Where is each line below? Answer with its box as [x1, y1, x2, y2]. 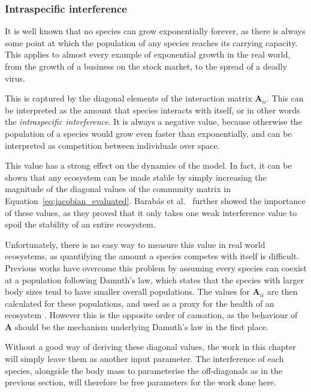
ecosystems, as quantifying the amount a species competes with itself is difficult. [5, 250, 300, 262]
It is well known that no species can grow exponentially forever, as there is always [5, 25, 306, 37]
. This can [266, 92, 304, 104]
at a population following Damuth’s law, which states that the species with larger [5, 273, 304, 286]
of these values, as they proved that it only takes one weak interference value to [5, 206, 297, 219]
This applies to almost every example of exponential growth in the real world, [5, 48, 291, 61]
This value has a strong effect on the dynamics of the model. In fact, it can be [5, 159, 292, 172]
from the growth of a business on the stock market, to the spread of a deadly [5, 60, 288, 72]
